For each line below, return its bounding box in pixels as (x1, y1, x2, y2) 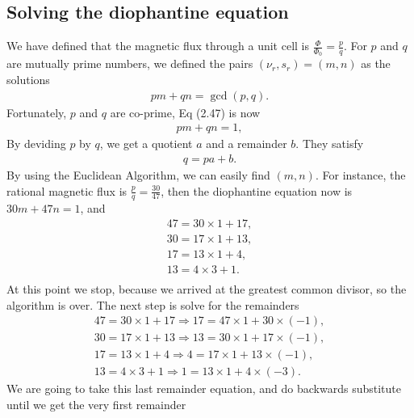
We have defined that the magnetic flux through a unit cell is (6, 37, 310, 54)
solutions (6, 71, 50, 88)
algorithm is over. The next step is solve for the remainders (6, 296, 299, 313)
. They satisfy (295, 135, 364, 152)
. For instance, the (315, 166, 406, 183)
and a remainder (206, 135, 287, 152)
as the (361, 55, 391, 72)
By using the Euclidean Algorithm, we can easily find (6, 166, 270, 183)
